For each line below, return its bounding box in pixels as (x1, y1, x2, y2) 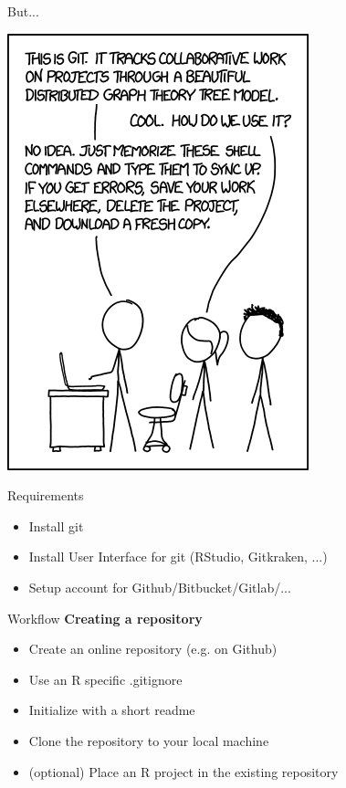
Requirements (7, 486, 84, 505)
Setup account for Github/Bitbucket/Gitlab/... (28, 577, 291, 596)
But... (7, 2, 39, 20)
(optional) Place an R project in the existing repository (28, 762, 339, 781)
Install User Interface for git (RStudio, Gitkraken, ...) (28, 547, 328, 566)
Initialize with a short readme (28, 700, 195, 720)
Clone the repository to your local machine (28, 730, 269, 750)
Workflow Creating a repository (7, 608, 203, 627)
